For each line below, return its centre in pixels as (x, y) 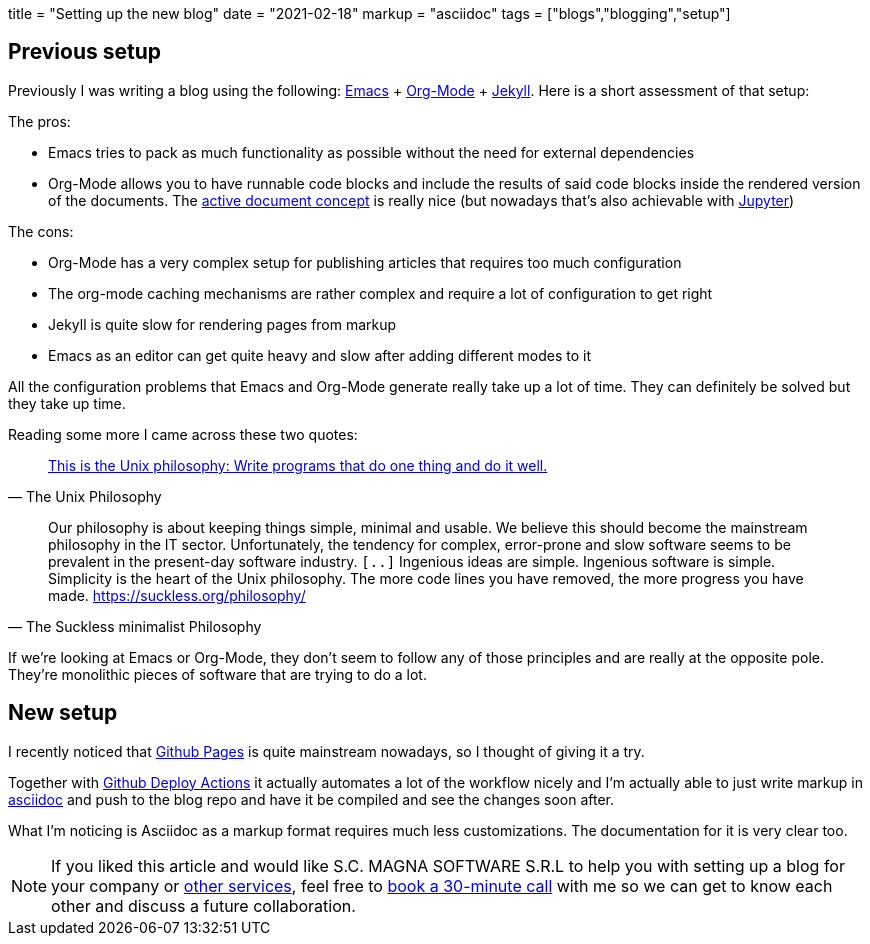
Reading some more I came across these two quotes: (183, 434)
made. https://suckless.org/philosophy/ (177, 595)
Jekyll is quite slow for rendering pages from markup (222, 324)
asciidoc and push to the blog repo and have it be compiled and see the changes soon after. (311, 799)
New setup (63, 713)
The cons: (41, 231)
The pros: (39, 121)
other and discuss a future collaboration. (203, 905)
